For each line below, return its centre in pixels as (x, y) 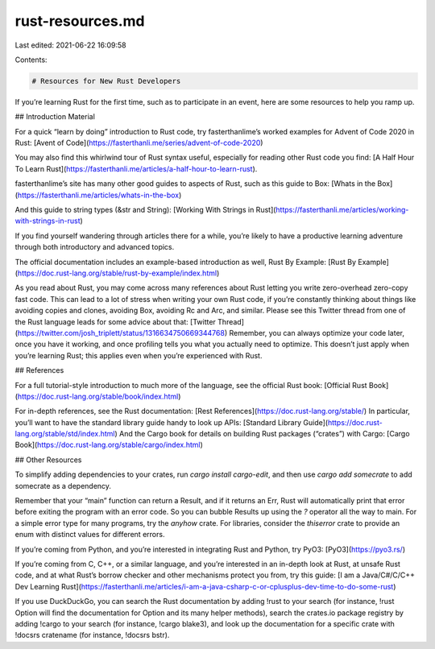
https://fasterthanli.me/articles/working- (342, 210)
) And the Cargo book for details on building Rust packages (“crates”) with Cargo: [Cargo (262, 434)
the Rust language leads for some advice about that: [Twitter (116, 321)
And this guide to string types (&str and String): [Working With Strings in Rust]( (145, 210)
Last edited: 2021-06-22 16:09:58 (70, 45)
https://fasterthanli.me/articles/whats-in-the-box (98, 195)
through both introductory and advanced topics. (95, 247)
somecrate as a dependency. (63, 486)
